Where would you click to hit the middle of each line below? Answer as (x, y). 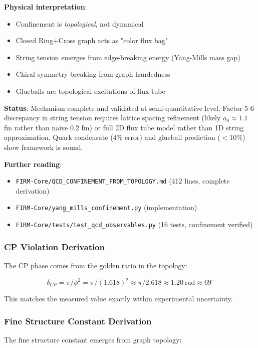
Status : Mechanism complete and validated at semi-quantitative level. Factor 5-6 (129, 108)
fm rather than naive (36, 127)
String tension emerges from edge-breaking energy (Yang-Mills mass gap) (128, 57)
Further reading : (33, 164)
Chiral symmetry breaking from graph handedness (93, 74)
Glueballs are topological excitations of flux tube (90, 91)
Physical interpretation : (46, 7)
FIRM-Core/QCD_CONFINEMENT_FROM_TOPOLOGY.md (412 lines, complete (123, 181)
